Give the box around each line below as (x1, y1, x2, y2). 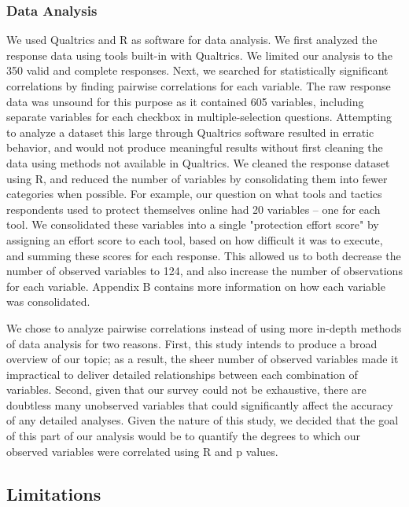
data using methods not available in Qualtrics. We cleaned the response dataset (6, 154, 390, 171)
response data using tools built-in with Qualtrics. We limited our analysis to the (6, 46, 393, 63)
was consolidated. (6, 293, 90, 310)
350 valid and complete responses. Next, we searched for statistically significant (6, 62, 389, 79)
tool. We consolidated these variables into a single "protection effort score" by (6, 216, 379, 233)
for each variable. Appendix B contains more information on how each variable (6, 277, 385, 294)
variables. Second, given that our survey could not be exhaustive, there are (6, 381, 367, 398)
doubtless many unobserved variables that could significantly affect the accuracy (6, 396, 393, 413)
